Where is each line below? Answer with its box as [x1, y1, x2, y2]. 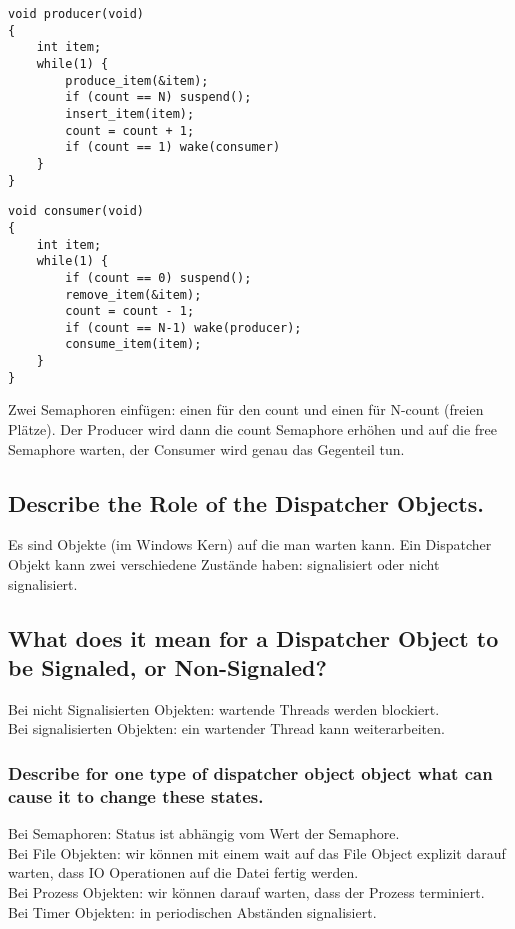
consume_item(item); [65, 337, 202, 352]
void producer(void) [8, 7, 145, 21]
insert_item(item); [65, 106, 195, 121]
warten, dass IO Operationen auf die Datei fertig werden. [8, 862, 359, 883]
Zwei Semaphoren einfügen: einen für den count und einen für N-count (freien [8, 399, 484, 420]
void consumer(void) [8, 204, 145, 219]
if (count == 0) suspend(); [65, 270, 252, 285]
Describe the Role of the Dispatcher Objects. [8, 487, 484, 518]
